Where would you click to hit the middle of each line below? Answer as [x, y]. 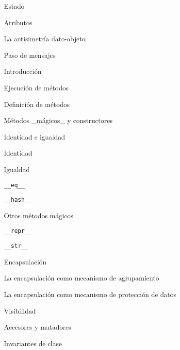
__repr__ [18, 231]
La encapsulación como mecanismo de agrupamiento [82, 278]
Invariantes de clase [33, 343]
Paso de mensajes [30, 55]
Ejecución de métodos [36, 87]
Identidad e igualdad [35, 136]
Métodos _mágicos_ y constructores [58, 120]
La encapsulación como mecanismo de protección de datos [90, 294]
